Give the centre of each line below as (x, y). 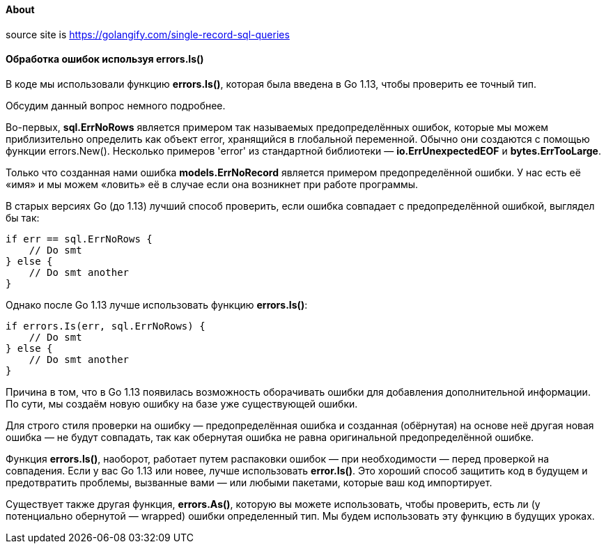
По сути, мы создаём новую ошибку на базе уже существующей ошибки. (182, 403)
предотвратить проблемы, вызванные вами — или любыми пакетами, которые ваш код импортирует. (249, 482)
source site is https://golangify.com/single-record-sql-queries (148, 34)
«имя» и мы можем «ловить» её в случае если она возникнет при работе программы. (212, 184)
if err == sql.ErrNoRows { (79, 239)
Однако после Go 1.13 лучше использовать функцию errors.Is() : (157, 304)
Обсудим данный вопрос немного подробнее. (116, 105)
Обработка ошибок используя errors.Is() (105, 59)
